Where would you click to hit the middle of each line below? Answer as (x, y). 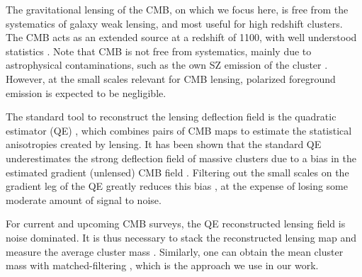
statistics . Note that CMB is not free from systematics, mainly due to (159, 51)
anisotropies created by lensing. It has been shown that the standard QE (164, 144)
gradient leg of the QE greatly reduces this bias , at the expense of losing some (177, 186)
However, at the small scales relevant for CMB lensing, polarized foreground (171, 78)
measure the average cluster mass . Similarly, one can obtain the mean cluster (175, 251)
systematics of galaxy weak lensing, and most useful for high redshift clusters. (174, 23)
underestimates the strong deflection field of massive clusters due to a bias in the (181, 158)
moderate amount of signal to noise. (84, 199)
